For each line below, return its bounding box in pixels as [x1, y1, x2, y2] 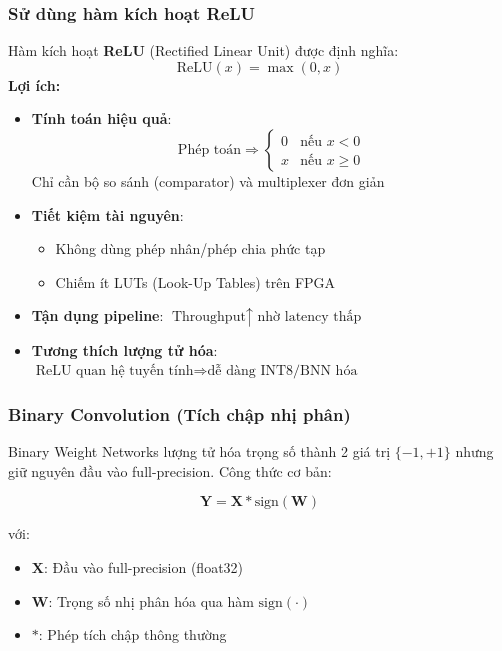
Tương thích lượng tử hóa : [31, 339, 218, 360]
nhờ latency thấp [257, 310, 362, 325]
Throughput [171, 310, 246, 325]
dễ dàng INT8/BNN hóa [207, 364, 358, 379]
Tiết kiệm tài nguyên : [31, 204, 184, 225]
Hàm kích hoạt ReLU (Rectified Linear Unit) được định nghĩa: [8, 40, 399, 61]
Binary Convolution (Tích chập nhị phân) [8, 401, 351, 426]
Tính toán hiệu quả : [31, 108, 172, 129]
